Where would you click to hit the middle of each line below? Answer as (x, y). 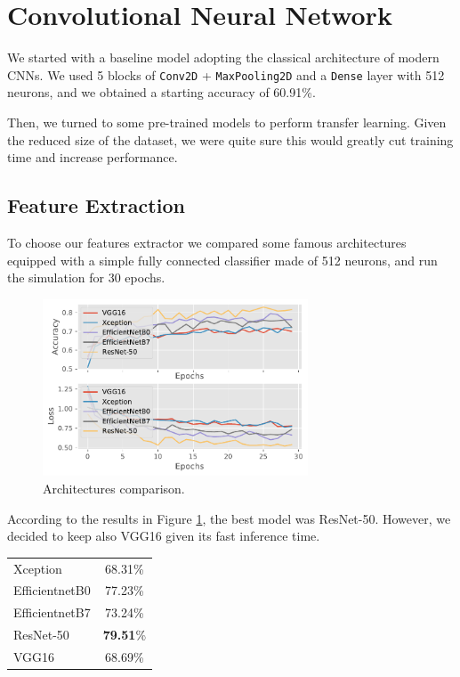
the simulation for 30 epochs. (86, 277)
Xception (38, 568)
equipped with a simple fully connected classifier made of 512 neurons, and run (222, 260)
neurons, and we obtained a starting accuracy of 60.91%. (161, 92)
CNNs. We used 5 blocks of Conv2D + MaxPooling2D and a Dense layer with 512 (226, 74)
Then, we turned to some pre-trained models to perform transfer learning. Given (227, 122)
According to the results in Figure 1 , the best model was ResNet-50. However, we (229, 518)
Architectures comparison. (114, 489)
